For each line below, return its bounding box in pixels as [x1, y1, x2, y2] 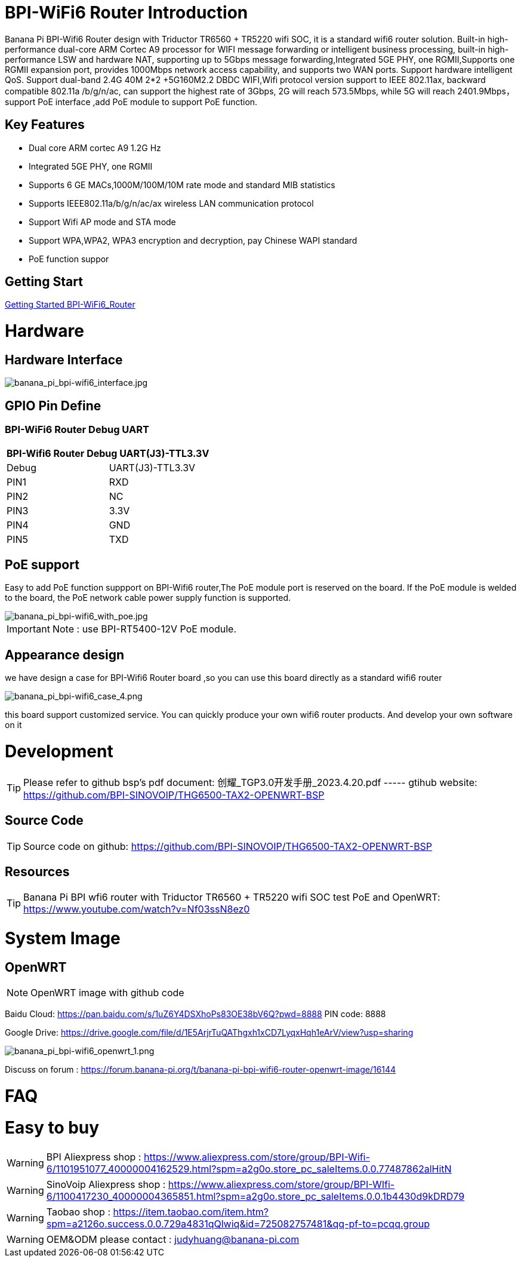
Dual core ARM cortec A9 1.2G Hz [29, 142, 161, 153]
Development [5, 741, 113, 762]
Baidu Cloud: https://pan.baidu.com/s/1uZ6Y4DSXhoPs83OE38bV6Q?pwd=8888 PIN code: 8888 [5, 1009, 386, 1020]
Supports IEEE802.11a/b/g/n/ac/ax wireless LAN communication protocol [29, 198, 314, 208]
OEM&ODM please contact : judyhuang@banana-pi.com [46, 1233, 300, 1245]
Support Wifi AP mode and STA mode [29, 216, 176, 227]
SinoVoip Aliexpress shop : [46, 1178, 166, 1190]
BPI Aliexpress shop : [46, 1150, 141, 1163]
